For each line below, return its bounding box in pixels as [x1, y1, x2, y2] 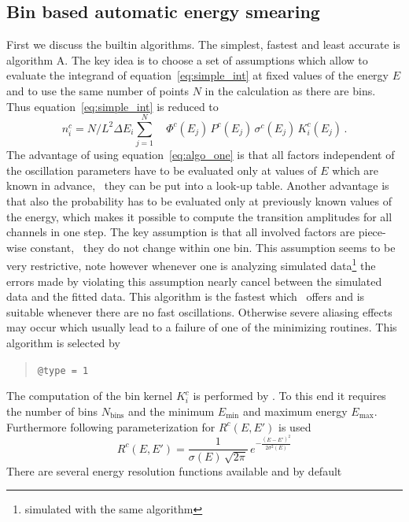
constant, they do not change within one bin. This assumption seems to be [30, 239, 396, 255]
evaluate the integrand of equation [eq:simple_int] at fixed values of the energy [6, 67, 389, 83]
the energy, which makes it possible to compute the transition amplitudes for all [6, 208, 392, 224]
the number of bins [6, 402, 98, 419]
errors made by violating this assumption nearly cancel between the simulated [6, 272, 382, 289]
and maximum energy [242, 402, 348, 419]
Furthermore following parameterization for [6, 418, 216, 435]
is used [278, 418, 311, 435]
